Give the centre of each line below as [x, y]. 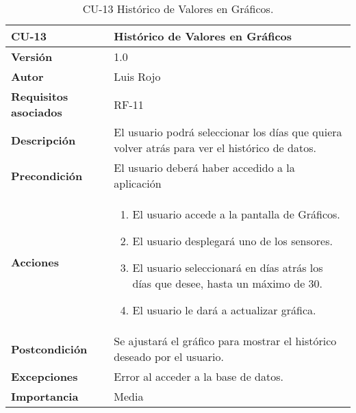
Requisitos [40, 96]
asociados [37, 112]
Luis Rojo [137, 76]
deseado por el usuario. [169, 356]
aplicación [138, 183]
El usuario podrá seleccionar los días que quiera [228, 132]
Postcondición [49, 349]
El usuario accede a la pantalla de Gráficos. [236, 214]
